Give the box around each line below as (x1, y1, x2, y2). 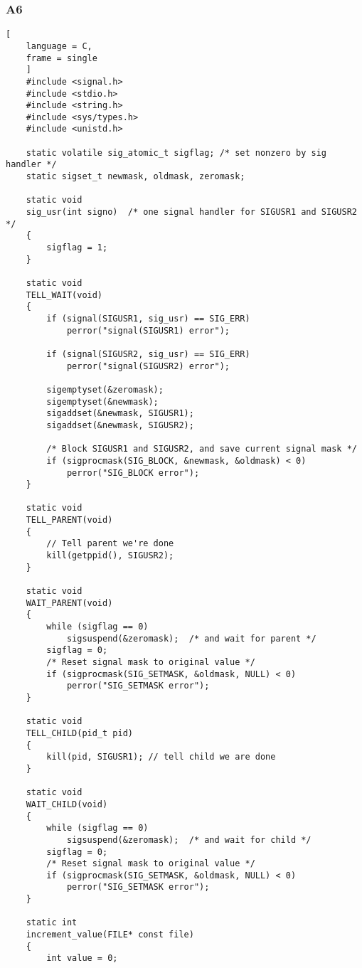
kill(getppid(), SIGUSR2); (46, 551, 174, 561)
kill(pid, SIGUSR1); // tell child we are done (46, 752, 276, 762)
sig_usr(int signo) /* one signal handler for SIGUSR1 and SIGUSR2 (26, 207, 357, 218)
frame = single (26, 53, 97, 63)
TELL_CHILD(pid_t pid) (26, 728, 133, 738)
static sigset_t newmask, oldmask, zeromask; (26, 171, 245, 182)
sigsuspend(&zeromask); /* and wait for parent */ (66, 633, 316, 644)
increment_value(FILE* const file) (26, 930, 194, 940)
